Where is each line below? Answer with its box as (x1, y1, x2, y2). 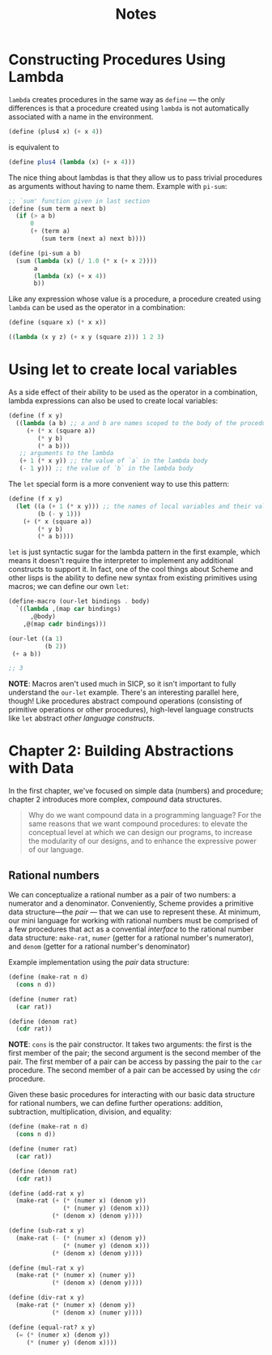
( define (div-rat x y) (8, 1293, 85, 1302)
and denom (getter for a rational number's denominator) (8, 942, 190, 951)
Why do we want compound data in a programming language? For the (28, 811, 261, 820)
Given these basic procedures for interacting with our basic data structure (8, 1090, 255, 1099)
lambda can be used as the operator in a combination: (8, 303, 186, 312)
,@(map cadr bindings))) (23, 620, 107, 628)
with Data (8, 759, 74, 777)
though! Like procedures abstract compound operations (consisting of (8, 696, 243, 706)
